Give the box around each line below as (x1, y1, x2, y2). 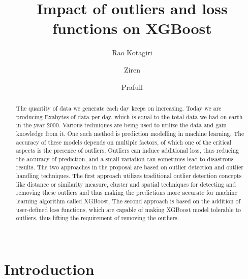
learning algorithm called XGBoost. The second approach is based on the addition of (16, 197, 241, 205)
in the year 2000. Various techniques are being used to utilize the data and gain (16, 121, 227, 129)
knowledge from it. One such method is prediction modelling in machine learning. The (16, 129, 244, 137)
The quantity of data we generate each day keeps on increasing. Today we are (16, 103, 222, 112)
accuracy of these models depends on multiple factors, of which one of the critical (16, 137, 232, 146)
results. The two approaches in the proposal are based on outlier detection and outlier (16, 163, 243, 171)
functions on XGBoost (52, 18, 212, 39)
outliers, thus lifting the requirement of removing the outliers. (16, 214, 179, 222)
